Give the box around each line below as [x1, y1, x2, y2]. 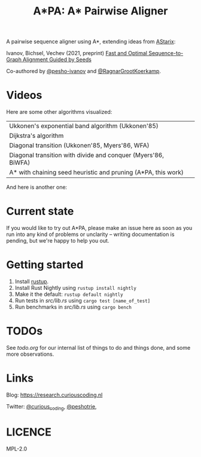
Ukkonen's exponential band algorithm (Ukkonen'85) [9, 122, 159, 130]
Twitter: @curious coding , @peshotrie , [6, 402, 97, 411]
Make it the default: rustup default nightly [14, 290, 124, 298]
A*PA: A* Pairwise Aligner [33, 4, 168, 18]
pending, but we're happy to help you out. [6, 237, 109, 244]
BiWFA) [9, 159, 31, 167]
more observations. [6, 350, 54, 358]
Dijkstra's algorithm [9, 132, 64, 140]
